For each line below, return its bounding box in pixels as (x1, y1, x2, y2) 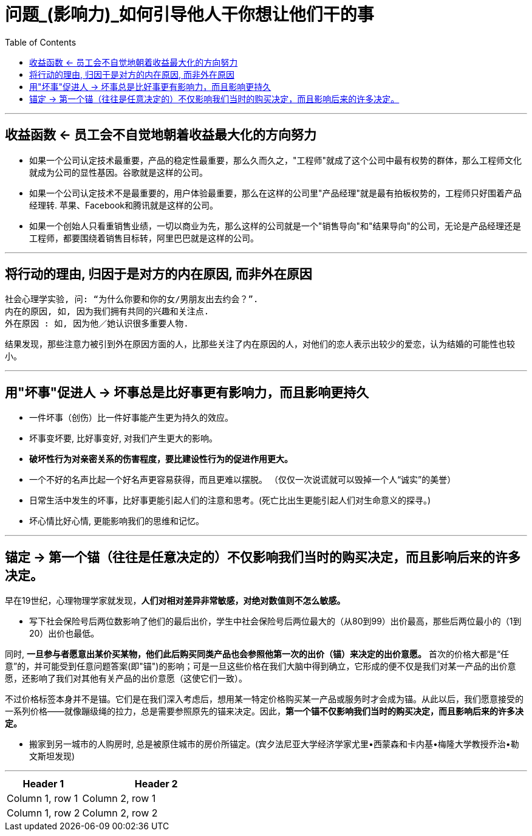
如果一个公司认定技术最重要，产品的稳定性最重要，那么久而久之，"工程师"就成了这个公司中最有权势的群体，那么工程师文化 (29, 154, 522, 165)
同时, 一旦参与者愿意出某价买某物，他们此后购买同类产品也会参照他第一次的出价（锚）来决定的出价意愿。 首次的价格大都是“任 (5, 649, 510, 660)
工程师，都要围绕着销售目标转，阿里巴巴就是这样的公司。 (29, 232, 259, 243)
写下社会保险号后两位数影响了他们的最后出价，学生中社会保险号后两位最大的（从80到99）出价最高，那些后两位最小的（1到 (29, 616, 522, 627)
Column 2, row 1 (82, 792, 156, 805)
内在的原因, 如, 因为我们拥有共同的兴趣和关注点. (5, 306, 210, 317)
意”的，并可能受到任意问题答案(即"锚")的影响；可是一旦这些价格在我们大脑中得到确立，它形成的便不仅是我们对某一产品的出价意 (5, 661, 516, 672)
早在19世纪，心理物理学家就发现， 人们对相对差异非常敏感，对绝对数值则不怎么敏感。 (5, 595, 346, 606)
